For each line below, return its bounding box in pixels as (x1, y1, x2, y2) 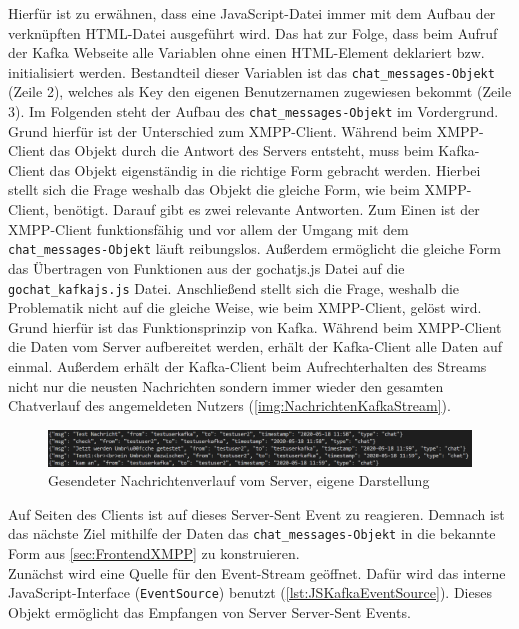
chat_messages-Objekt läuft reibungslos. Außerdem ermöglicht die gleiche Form (8, 238, 501, 259)
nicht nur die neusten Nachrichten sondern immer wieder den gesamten (8, 375, 444, 396)
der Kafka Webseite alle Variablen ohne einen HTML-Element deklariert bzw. (8, 42, 485, 63)
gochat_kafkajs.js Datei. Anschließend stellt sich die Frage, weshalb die (8, 277, 460, 298)
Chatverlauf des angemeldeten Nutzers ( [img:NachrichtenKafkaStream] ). (8, 395, 451, 416)
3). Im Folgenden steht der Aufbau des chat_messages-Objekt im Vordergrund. (8, 101, 499, 122)
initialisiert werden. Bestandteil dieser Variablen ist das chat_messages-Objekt (8, 61, 495, 82)
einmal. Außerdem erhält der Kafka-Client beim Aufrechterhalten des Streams (8, 355, 487, 376)
